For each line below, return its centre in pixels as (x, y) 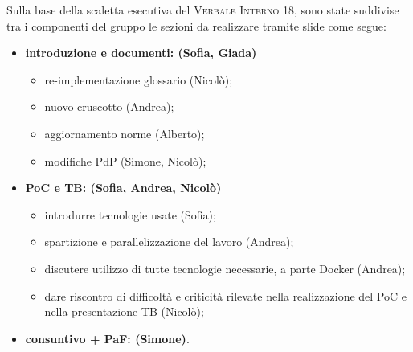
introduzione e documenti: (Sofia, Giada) (141, 53)
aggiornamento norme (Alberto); (125, 133)
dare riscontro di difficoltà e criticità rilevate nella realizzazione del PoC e (225, 295)
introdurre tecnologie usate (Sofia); (130, 214)
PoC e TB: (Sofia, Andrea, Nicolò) (123, 188)
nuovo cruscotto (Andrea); (109, 106)
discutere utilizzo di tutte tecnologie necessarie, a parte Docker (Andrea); (225, 268)
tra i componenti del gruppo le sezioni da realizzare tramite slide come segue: (196, 25)
